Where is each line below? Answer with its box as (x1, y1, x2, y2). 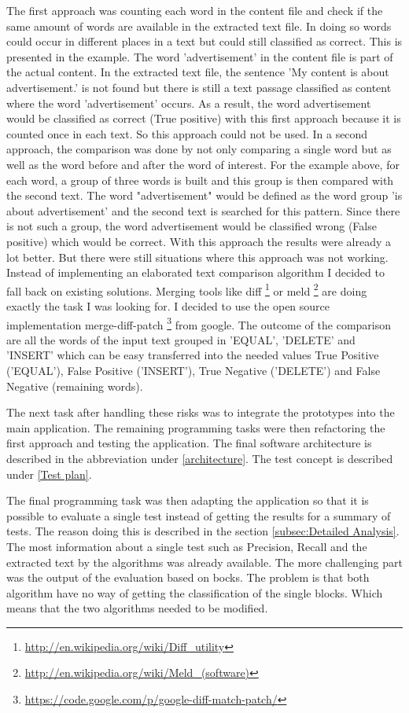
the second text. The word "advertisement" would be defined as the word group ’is (6, 187, 403, 204)
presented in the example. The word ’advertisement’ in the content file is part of (6, 48, 393, 64)
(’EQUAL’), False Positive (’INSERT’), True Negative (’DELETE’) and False (6, 362, 381, 378)
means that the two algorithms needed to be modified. (6, 600, 268, 616)
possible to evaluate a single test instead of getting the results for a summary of (6, 507, 391, 524)
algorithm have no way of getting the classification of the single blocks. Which (6, 584, 383, 601)
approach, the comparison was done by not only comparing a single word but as (6, 141, 392, 157)
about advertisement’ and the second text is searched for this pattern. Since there (6, 202, 400, 219)
